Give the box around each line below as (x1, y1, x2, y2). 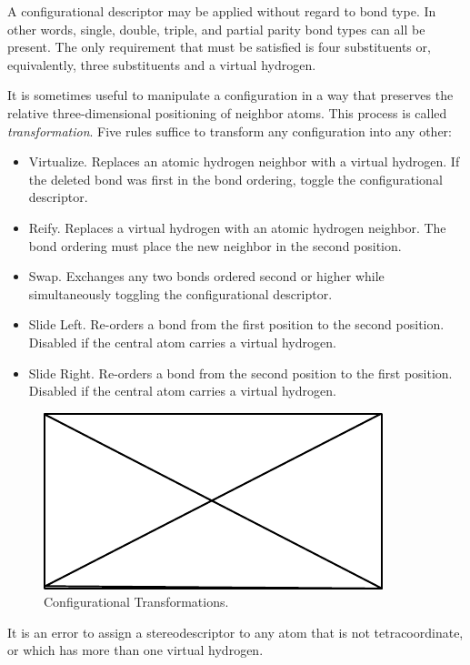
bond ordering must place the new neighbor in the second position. (28, 236, 402, 255)
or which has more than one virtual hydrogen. (7, 640, 264, 660)
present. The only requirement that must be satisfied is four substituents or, (7, 37, 431, 56)
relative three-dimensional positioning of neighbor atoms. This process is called (7, 103, 447, 122)
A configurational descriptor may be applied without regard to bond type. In (7, 2, 436, 20)
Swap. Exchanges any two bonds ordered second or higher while (28, 267, 385, 286)
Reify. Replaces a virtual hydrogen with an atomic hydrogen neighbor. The (28, 217, 446, 237)
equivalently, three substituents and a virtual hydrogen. (7, 55, 316, 74)
